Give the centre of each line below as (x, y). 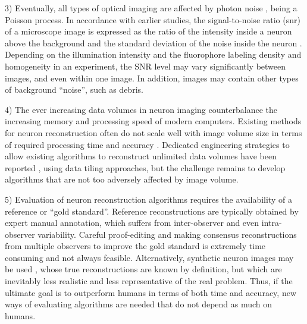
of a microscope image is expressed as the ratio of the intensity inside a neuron (148, 31)
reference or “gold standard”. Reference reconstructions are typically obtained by (152, 211)
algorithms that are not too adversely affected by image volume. (122, 179)
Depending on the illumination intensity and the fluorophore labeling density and (153, 54)
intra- (272, 223)
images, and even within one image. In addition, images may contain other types (152, 78)
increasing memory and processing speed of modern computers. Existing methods (153, 121)
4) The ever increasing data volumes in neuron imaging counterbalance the (141, 109)
